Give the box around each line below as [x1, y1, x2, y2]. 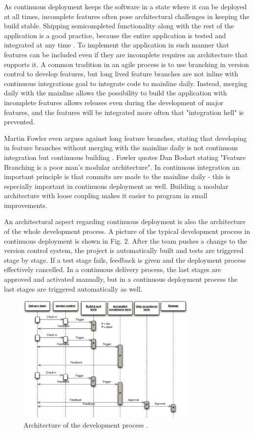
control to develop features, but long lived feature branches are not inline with [4, 68, 238, 79]
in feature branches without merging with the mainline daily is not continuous [4, 142, 238, 153]
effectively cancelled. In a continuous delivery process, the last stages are [4, 264, 221, 274]
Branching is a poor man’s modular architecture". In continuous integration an [4, 161, 239, 172]
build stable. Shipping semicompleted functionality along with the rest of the [4, 21, 234, 31]
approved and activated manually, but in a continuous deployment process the [4, 274, 238, 284]
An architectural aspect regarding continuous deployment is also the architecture [4, 216, 246, 227]
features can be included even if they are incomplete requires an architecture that [4, 49, 248, 59]
